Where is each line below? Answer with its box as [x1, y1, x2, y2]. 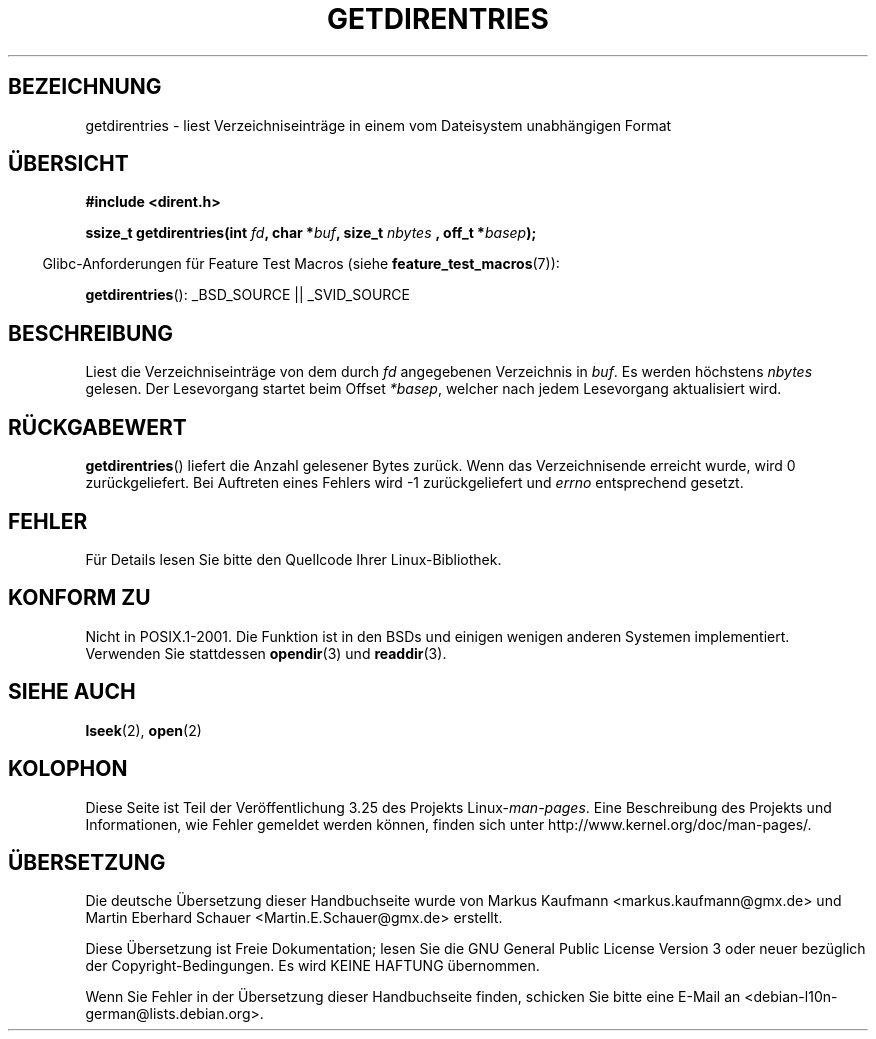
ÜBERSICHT [8, 151, 129, 177]
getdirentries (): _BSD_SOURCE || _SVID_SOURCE [85, 286, 411, 304]
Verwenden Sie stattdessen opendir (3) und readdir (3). [85, 644, 447, 662]
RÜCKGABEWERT [8, 414, 187, 440]
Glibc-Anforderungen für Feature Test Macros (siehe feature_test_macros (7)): [42, 255, 560, 273]
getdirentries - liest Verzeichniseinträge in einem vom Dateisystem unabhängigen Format [85, 116, 672, 134]
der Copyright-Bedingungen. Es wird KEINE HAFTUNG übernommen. [85, 957, 540, 975]
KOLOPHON [8, 756, 128, 782]
